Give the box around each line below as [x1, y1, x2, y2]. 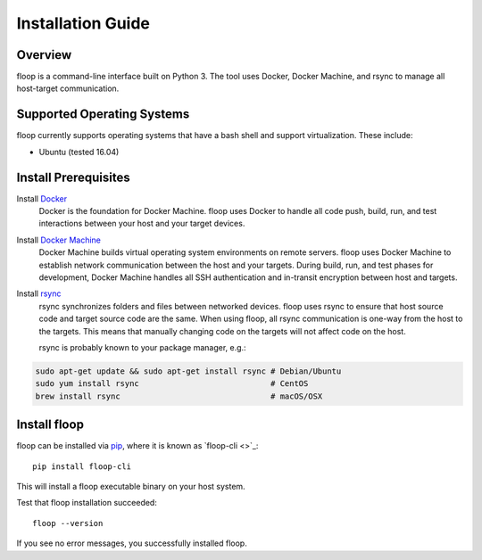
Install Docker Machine [16, 235, 102, 245]
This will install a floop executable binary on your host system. [16, 482, 245, 491]
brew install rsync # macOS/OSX [35, 391, 323, 401]
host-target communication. [16, 83, 120, 94]
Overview [16, 47, 72, 62]
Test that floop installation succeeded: [16, 498, 158, 508]
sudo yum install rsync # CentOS [35, 379, 309, 389]
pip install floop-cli [32, 461, 132, 472]
